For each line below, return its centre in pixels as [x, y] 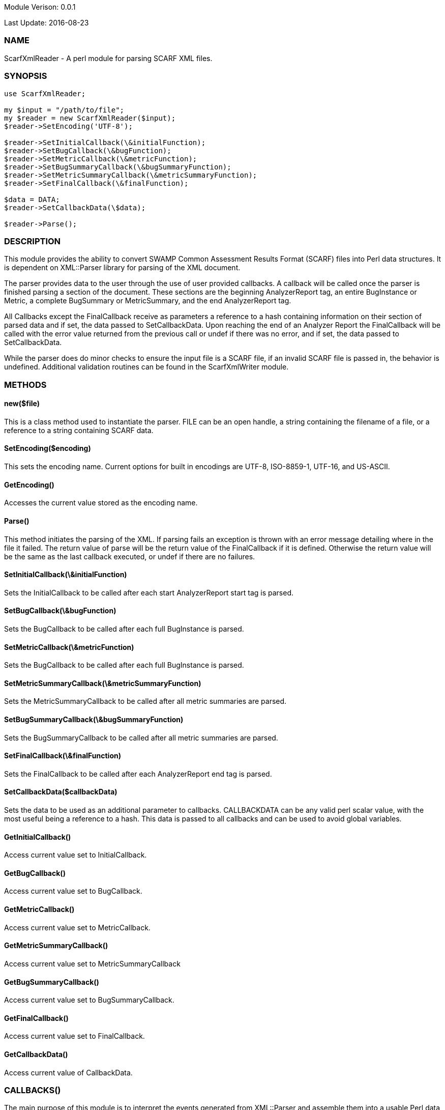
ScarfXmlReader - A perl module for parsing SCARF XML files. [108, 58]
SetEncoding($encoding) [48, 448]
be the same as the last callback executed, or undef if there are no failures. [130, 556]
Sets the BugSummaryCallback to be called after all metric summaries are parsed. [141, 737]
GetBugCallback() [35, 873]
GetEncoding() [29, 485]
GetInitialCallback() [38, 837]
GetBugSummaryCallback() [52, 982]
